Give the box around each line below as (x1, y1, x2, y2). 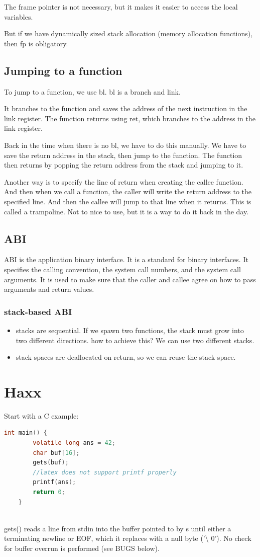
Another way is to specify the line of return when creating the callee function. (4, 176, 243, 187)
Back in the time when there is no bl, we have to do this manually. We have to (4, 139, 246, 150)
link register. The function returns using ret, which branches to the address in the (4, 113, 255, 123)
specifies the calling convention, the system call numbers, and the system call (4, 264, 241, 274)
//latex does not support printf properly (33, 468, 177, 476)
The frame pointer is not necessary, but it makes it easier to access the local (4, 2, 238, 12)
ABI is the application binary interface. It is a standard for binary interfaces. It (4, 254, 248, 265)
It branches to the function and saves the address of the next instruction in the (4, 103, 247, 114)
